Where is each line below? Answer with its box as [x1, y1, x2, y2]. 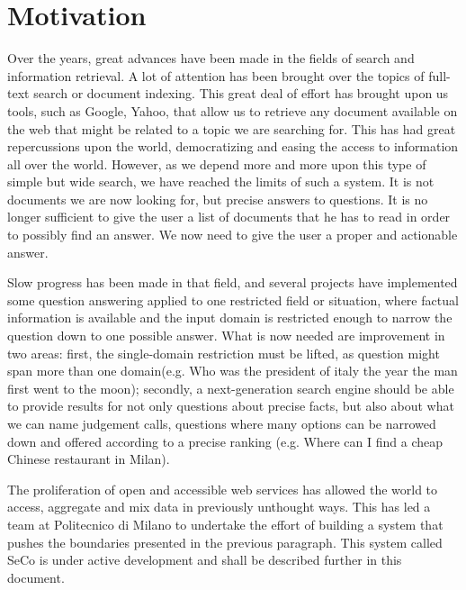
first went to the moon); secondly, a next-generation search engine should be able [7, 378, 454, 397]
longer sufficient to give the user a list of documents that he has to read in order [7, 207, 451, 226]
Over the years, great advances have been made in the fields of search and [7, 49, 415, 68]
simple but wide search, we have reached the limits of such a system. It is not [7, 172, 435, 191]
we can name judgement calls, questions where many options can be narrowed [7, 414, 436, 432]
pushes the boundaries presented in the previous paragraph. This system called [7, 532, 443, 551]
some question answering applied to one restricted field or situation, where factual [7, 290, 459, 309]
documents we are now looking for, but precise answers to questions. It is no [7, 189, 428, 208]
